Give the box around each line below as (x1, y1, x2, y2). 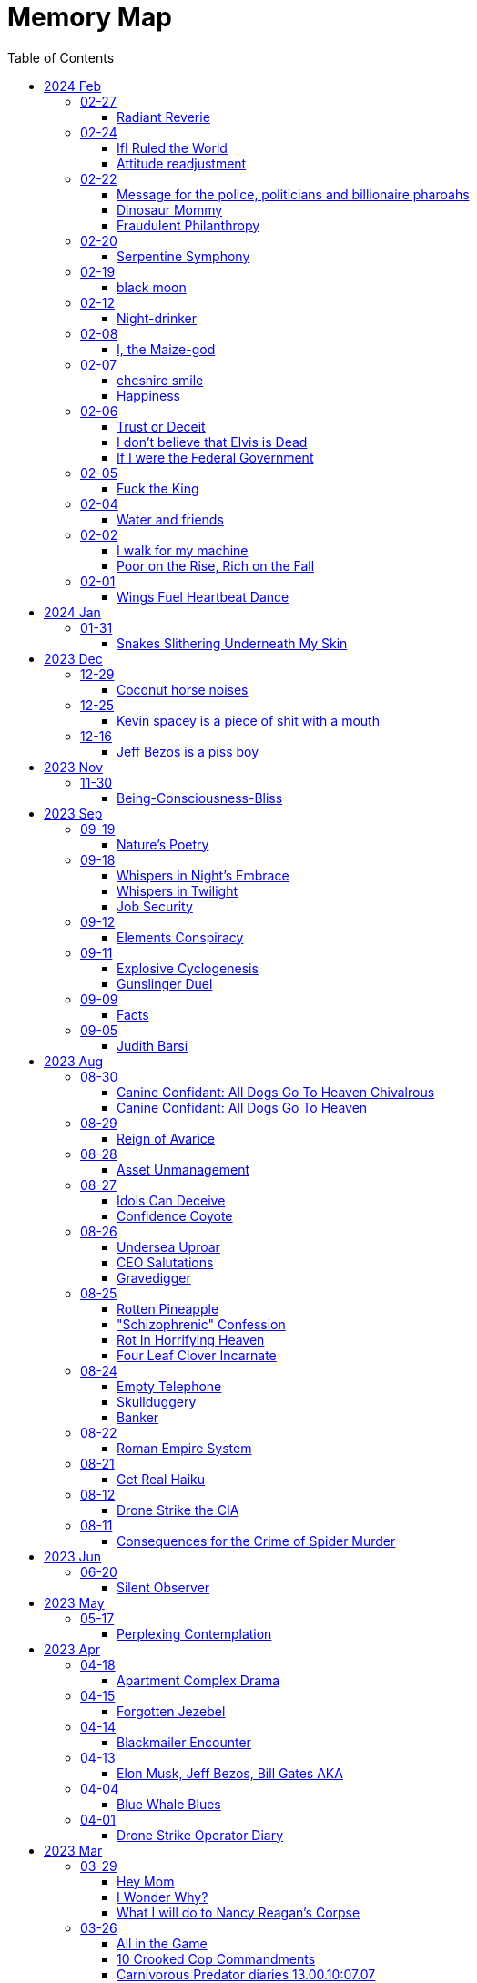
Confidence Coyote (117, 1207, 233, 1224)
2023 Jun (44, 1548, 102, 1564)
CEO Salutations (117, 1254, 214, 1270)
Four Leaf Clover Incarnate (117, 1347, 277, 1363)
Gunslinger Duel (117, 975, 213, 991)
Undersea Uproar (117, 1238, 220, 1255)
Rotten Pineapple (117, 1300, 219, 1317)
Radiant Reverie (117, 108, 210, 125)
